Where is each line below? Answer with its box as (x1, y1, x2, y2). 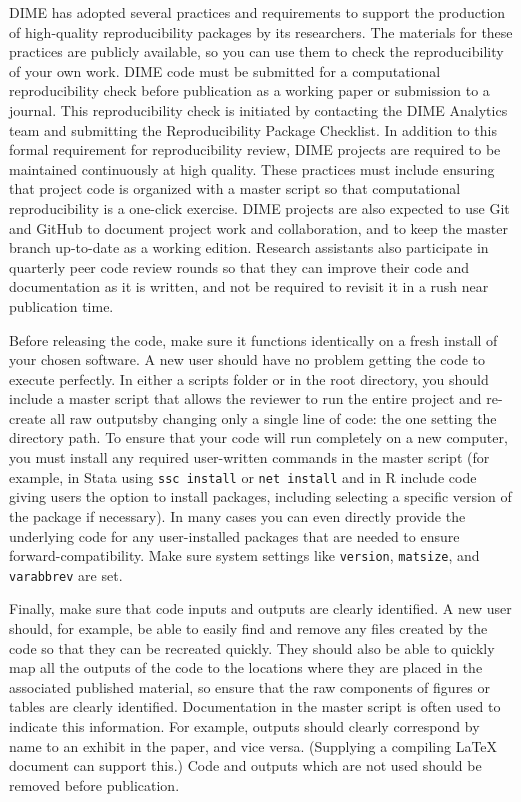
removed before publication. (9, 774, 180, 795)
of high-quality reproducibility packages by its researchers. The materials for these (9, 21, 513, 42)
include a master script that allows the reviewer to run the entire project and (9, 388, 482, 409)
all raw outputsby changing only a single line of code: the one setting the (50, 407, 497, 428)
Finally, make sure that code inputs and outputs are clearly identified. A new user (9, 598, 512, 619)
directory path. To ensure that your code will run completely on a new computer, (9, 427, 508, 448)
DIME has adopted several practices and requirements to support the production (9, 2, 506, 22)
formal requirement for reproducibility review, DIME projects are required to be (9, 139, 501, 160)
